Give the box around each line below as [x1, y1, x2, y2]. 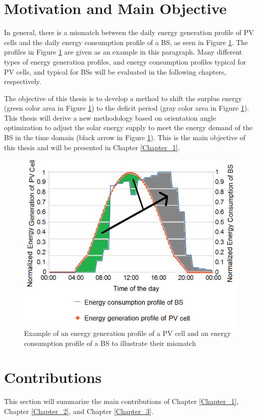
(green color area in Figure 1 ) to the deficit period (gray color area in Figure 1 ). [4, 103, 249, 113]
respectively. [4, 76, 41, 87]
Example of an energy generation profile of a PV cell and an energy [24, 327, 231, 338]
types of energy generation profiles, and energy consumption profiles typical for [4, 56, 246, 67]
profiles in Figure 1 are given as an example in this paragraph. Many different [4, 47, 242, 57]
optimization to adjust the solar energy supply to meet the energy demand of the [4, 122, 252, 133]
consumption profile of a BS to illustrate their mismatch [24, 337, 196, 348]
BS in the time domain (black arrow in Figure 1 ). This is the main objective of [4, 132, 245, 143]
